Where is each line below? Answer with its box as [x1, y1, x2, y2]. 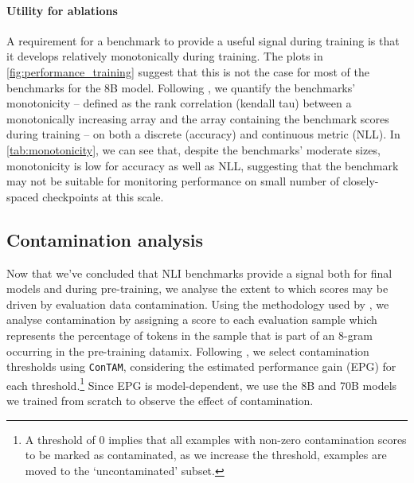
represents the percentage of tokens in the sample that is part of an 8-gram [6, 326, 373, 343]
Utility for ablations [6, 2, 118, 18]
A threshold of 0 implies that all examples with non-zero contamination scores [25, 430, 407, 447]
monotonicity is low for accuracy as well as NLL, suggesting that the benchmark [6, 157, 399, 173]
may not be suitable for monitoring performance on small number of [6, 173, 340, 189]
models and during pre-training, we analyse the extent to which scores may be [6, 280, 389, 297]
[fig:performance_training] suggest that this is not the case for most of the [6, 63, 370, 80]
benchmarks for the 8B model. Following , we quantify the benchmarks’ [6, 79, 356, 95]
